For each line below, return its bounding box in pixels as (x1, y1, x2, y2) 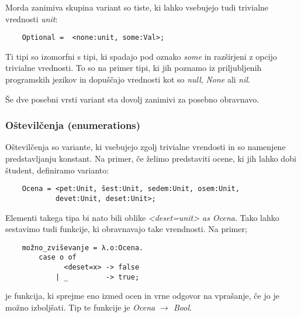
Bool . (173, 301, 192, 313)
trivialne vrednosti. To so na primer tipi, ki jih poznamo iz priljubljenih (5, 62, 262, 74)
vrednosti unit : (5, 12, 58, 25)
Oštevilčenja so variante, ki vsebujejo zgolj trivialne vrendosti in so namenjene (5, 141, 286, 153)
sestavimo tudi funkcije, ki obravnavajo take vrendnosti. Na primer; (5, 223, 247, 235)
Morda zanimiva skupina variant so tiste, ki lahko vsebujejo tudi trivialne (5, 1, 269, 13)
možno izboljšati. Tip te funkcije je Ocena (5, 301, 155, 313)
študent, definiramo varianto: (5, 163, 109, 176)
